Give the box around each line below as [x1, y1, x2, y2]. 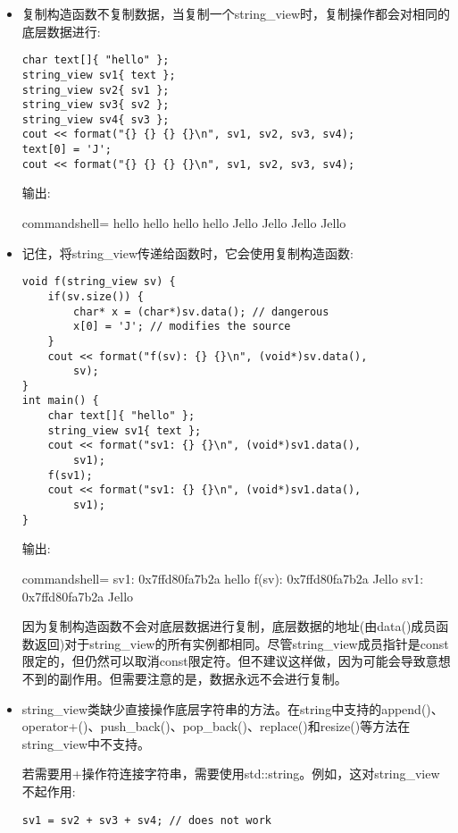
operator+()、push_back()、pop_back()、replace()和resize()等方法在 [21, 717, 411, 736]
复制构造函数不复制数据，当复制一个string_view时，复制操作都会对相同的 [21, 4, 451, 22]
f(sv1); [47, 468, 93, 482]
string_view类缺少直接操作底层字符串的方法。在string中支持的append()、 [21, 699, 444, 718]
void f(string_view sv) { [21, 275, 176, 289]
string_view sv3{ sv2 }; [21, 98, 170, 112]
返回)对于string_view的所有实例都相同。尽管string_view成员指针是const [34, 634, 449, 652]
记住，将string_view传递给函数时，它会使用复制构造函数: [21, 243, 354, 262]
